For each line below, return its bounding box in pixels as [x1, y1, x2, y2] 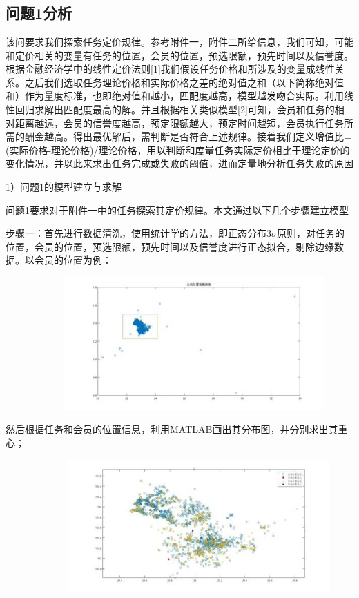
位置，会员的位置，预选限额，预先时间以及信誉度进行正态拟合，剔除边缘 [6, 239, 334, 253]
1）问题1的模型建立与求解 [6, 179, 122, 193]
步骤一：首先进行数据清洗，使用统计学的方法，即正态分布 [6, 226, 266, 240]
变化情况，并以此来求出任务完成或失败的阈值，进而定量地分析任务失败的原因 [6, 156, 353, 171]
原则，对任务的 [277, 226, 345, 240]
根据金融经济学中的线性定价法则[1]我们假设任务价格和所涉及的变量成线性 [6, 61, 335, 76]
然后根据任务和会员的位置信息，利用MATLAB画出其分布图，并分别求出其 [6, 422, 338, 436]
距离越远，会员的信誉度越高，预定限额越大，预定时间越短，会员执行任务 [14, 115, 344, 130]
